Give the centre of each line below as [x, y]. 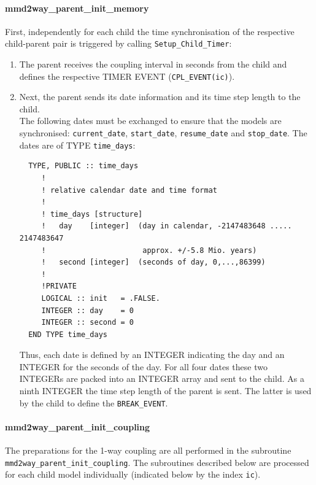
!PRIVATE [59, 286]
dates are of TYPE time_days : [77, 145]
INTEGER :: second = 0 [87, 323]
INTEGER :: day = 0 [87, 310]
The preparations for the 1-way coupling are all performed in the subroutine [148, 450]
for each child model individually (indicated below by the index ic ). [133, 474]
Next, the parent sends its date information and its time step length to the [160, 97]
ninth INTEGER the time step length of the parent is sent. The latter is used [165, 391]
